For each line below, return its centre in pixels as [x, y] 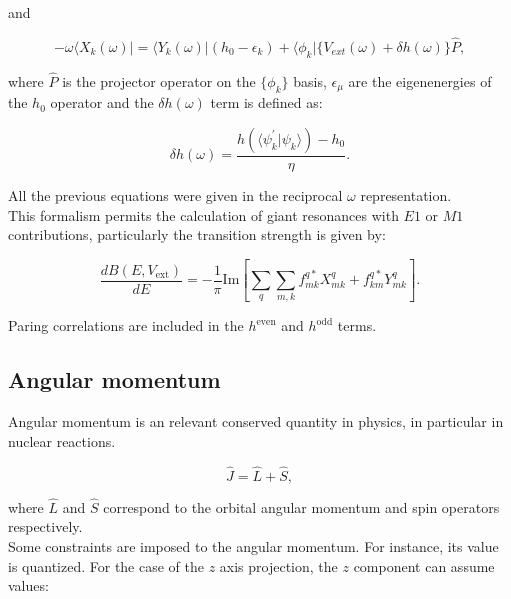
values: [28, 585]
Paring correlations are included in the [126, 325]
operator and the [102, 102]
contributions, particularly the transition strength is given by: [197, 234]
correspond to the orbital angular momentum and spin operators [301, 506]
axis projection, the [278, 565]
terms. [357, 325]
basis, [310, 80]
